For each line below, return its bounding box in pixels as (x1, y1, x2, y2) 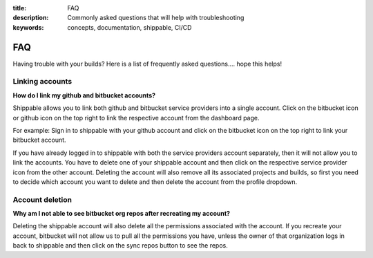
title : (12, 4, 27, 12)
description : (12, 14, 49, 22)
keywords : (12, 23, 44, 31)
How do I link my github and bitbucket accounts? (12, 91, 155, 100)
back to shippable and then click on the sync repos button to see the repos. (12, 241, 228, 250)
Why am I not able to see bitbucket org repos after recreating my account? (12, 210, 231, 218)
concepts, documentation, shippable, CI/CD (67, 23, 192, 31)
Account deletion (12, 194, 73, 204)
